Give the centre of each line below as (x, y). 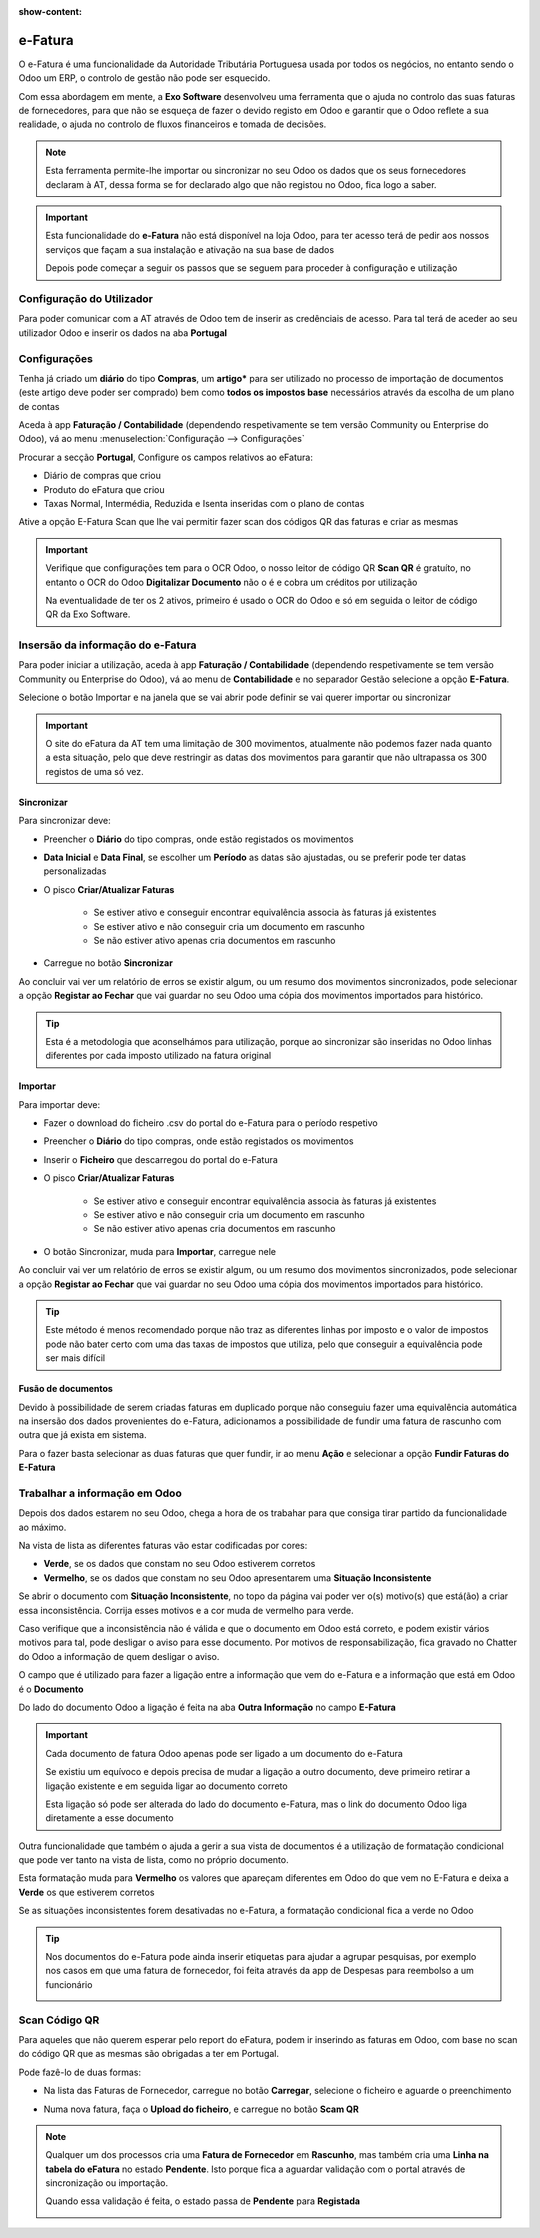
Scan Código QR (59, 2020)
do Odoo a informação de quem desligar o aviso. (119, 1656)
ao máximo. (42, 1527)
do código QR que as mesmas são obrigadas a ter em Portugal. (149, 2054)
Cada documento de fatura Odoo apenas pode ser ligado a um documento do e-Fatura (224, 1753)
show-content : (50, 11)
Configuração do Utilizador (86, 298)
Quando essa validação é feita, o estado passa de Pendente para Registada (202, 2201)
